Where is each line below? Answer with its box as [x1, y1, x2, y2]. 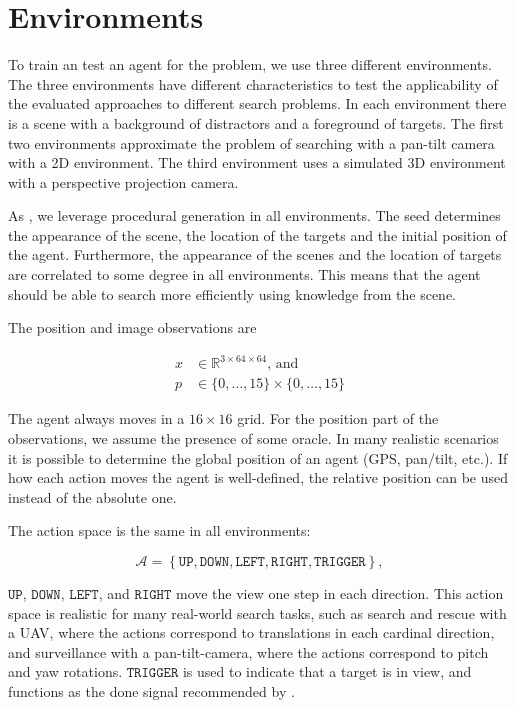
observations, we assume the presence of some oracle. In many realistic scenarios [8, 428, 499, 448]
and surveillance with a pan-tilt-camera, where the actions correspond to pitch [8, 641, 489, 662]
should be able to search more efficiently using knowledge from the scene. [8, 283, 456, 304]
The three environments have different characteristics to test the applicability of [8, 73, 498, 94]
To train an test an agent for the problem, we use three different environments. [8, 54, 492, 75]
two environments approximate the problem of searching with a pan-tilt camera [8, 132, 495, 153]
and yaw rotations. [8, 661, 123, 682]
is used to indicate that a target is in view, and [182, 661, 472, 682]
